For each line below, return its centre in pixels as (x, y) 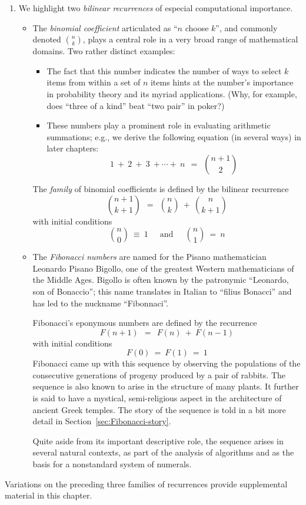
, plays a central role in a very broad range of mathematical (190, 39)
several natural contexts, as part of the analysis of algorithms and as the (163, 452)
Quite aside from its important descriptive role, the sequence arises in (158, 440)
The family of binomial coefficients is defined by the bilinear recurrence (161, 188)
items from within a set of (94, 82)
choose (197, 27)
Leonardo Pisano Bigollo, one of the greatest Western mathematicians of (163, 268)
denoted (47, 39)
